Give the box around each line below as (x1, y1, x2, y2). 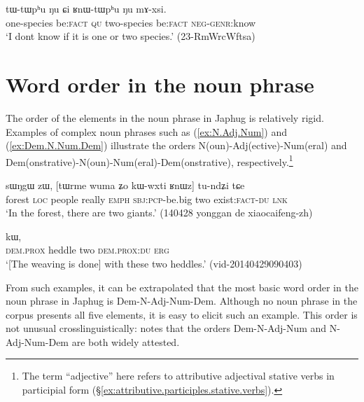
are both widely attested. (71, 334, 180, 349)
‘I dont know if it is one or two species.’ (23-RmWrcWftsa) (6, 29, 255, 43)
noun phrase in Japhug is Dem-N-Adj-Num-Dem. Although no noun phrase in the (6, 293, 358, 308)
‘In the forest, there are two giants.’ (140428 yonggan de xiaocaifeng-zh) (6, 205, 313, 220)
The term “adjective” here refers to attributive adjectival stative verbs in (22, 368, 335, 383)
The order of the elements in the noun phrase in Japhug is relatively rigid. (6, 110, 324, 125)
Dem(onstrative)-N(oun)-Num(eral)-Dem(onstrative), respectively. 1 (6, 152, 293, 169)
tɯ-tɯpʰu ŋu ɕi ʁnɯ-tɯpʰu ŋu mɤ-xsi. (6, 1, 167, 15)
